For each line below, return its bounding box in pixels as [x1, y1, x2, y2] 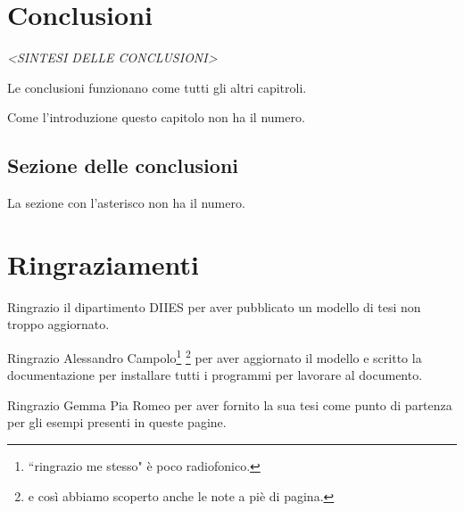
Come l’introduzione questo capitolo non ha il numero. [7, 108, 305, 127]
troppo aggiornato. [7, 315, 110, 334]
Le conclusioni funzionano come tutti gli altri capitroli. [7, 78, 307, 96]
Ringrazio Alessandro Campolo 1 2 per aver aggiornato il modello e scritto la [7, 346, 422, 367]
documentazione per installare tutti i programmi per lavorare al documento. [7, 366, 423, 384]
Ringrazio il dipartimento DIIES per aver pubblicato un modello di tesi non [7, 297, 421, 316]
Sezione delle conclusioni [7, 152, 239, 179]
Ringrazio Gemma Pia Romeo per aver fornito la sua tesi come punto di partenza [7, 395, 452, 414]
